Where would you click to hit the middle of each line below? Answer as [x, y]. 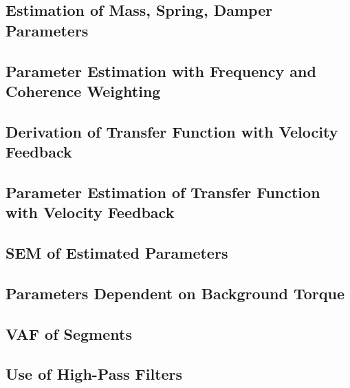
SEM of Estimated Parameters [117, 253]
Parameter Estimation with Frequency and [161, 71]
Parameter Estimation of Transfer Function [163, 192]
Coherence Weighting [83, 90]
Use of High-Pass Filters [94, 374]
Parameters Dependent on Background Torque [175, 293]
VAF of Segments [69, 333]
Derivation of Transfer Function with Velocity [172, 131]
